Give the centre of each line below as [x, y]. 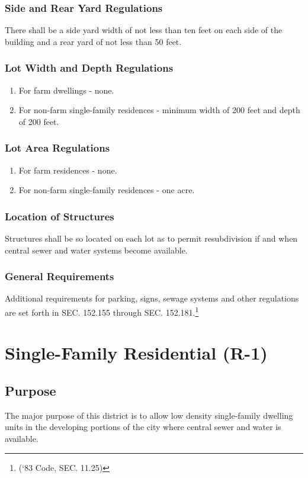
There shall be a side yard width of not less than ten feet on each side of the [144, 30]
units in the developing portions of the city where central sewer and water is [143, 427]
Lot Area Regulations [57, 148]
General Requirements [60, 276]
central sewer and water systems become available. [96, 250]
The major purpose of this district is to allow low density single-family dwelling [149, 415]
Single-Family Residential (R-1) [136, 353]
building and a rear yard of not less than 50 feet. [93, 41]
